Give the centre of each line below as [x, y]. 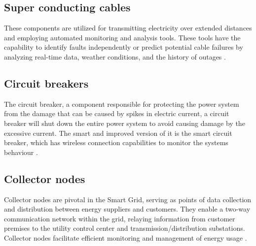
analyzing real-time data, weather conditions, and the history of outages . [115, 56]
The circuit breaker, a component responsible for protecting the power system [122, 104]
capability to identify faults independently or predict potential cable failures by [124, 47]
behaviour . [21, 152]
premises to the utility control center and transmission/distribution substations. [125, 228]
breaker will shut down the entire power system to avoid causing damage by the [125, 123]
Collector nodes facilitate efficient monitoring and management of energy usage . [126, 237]
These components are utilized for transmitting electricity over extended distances [128, 28]
